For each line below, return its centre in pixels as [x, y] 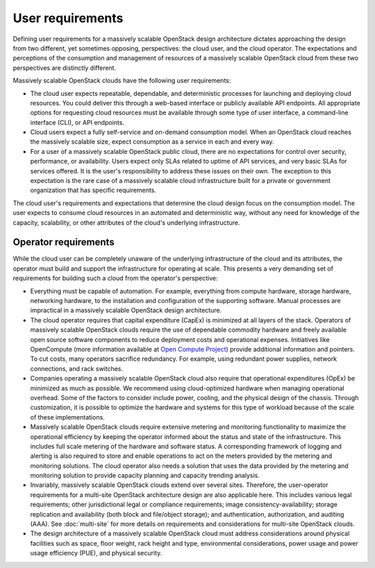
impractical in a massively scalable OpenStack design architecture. [126, 310]
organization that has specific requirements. [93, 190]
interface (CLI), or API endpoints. [77, 122]
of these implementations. [68, 417]
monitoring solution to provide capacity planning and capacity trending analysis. [145, 476]
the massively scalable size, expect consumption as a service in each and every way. [152, 141]
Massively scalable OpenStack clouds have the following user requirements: [122, 80]
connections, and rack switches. [77, 368]
